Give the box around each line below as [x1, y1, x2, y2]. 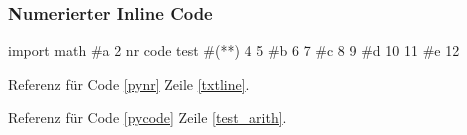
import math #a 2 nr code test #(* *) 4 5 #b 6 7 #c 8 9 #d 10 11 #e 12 [8, 40, 460, 61]
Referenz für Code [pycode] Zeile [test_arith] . [8, 107, 287, 128]
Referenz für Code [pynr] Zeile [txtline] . [8, 73, 250, 94]
